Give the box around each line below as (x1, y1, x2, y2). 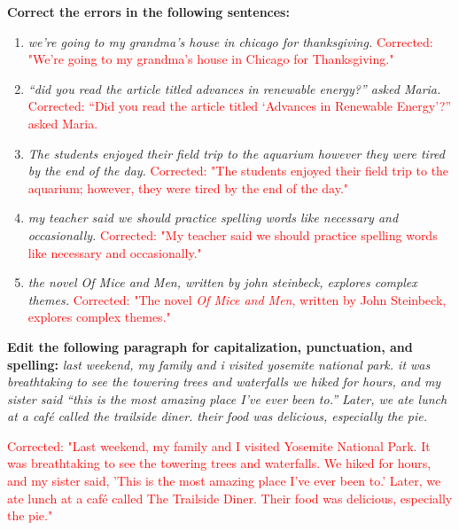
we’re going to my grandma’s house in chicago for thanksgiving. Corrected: (27, 32, 433, 51)
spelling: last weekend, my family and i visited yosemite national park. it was (7, 355, 431, 373)
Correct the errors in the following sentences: (7, 3, 290, 20)
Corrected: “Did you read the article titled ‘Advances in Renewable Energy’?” (27, 97, 452, 115)
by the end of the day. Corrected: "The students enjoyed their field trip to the (27, 161, 449, 180)
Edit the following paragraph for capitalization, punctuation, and (7, 337, 413, 355)
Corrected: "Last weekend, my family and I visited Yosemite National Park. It (7, 436, 431, 455)
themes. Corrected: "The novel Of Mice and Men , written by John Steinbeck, (27, 290, 447, 308)
